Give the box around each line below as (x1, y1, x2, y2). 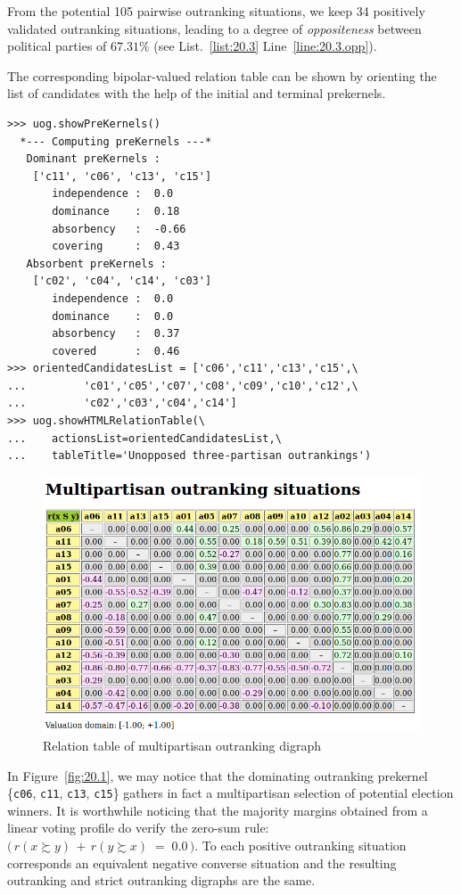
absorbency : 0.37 (52, 327, 180, 341)
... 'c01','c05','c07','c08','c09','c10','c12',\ (7, 379, 358, 392)
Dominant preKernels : (26, 152, 161, 166)
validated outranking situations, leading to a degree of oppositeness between (7, 19, 422, 37)
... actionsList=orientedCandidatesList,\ (7, 431, 282, 445)
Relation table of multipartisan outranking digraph (43, 736, 321, 754)
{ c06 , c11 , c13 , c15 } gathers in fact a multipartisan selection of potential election (7, 784, 454, 802)
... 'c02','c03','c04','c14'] (7, 397, 237, 410)
